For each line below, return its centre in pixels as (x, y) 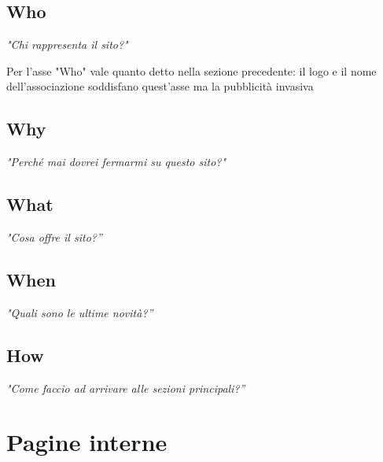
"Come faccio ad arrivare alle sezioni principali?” (126, 388)
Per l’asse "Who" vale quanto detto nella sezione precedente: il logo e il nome (191, 70)
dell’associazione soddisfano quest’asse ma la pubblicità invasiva (160, 86)
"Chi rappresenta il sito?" (67, 44)
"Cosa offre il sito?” (54, 237)
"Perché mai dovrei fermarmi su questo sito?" (116, 162)
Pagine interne (87, 442)
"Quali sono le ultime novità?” (80, 312)
